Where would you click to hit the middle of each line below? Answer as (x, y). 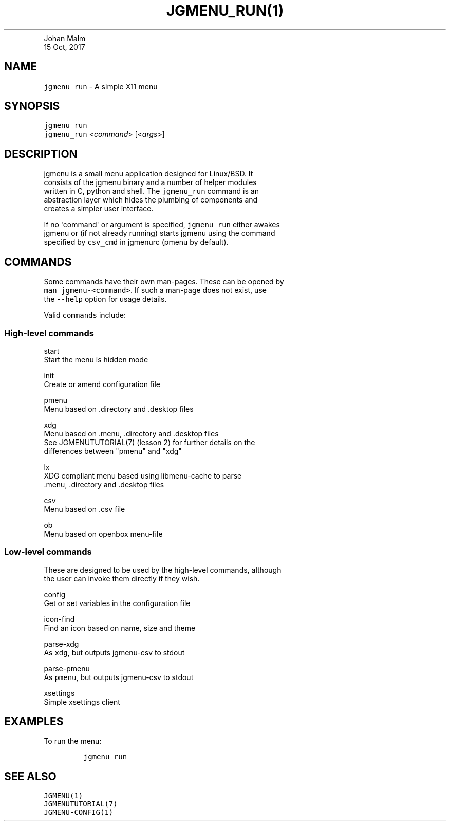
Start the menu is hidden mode (96, 359)
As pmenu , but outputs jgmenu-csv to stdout (119, 677)
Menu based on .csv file (85, 509)
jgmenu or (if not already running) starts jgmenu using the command (160, 233)
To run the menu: (73, 741)
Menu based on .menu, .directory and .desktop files (131, 433)
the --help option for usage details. (105, 299)
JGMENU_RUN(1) (225, 11)
